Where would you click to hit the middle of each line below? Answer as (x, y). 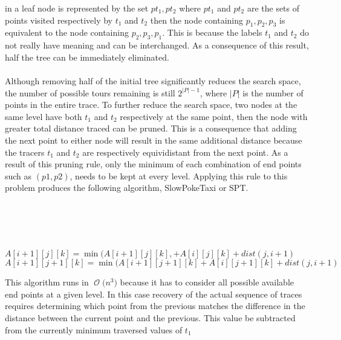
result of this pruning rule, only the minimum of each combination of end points (153, 164)
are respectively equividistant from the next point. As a (185, 152)
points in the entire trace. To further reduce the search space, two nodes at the (151, 105)
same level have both (44, 116)
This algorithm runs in (47, 282)
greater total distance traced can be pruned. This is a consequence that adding (151, 128)
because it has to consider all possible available (207, 282)
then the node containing (196, 20)
